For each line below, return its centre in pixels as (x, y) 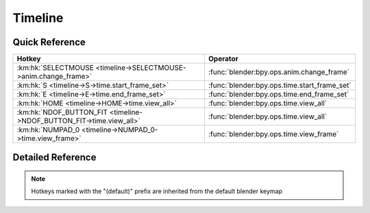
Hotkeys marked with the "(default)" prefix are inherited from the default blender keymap (157, 191)
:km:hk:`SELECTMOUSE (55, 68)
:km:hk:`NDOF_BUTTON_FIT (62, 112)
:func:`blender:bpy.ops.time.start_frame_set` (280, 86)
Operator (223, 59)
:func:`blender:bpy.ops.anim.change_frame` (279, 72)
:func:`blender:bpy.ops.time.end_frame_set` (279, 95)
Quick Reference (49, 42)
